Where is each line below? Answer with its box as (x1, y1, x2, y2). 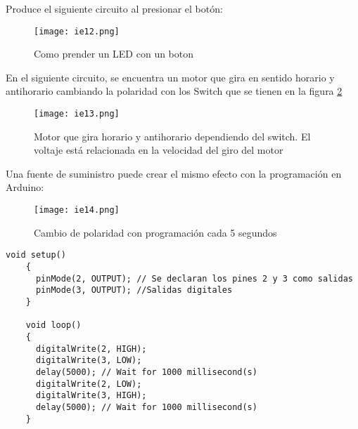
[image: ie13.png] (34, 109, 120, 119)
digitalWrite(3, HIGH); (35, 390, 147, 401)
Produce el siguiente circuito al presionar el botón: (6, 1, 223, 15)
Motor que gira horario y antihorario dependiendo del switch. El (34, 128, 311, 143)
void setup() (6, 250, 66, 260)
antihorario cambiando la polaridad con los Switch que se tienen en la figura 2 (6, 84, 343, 98)
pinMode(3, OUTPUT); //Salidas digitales (35, 285, 233, 296)
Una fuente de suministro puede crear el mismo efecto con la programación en (6, 166, 342, 180)
